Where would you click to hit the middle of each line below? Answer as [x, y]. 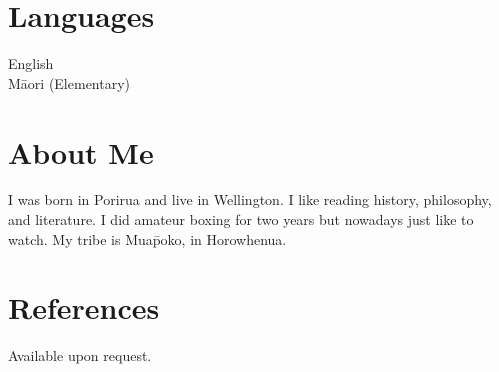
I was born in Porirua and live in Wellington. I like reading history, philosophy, [250, 199]
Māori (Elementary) [69, 82]
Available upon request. [80, 355]
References [84, 307]
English [31, 63]
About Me [81, 151]
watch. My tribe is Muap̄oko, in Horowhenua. [147, 238]
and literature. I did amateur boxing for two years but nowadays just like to [241, 219]
